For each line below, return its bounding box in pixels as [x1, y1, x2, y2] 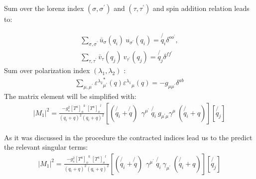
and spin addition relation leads [152, 3, 250, 13]
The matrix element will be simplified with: [4, 90, 136, 101]
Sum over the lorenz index [4, 3, 84, 13]
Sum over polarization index [4, 65, 90, 75]
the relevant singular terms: [4, 142, 88, 152]
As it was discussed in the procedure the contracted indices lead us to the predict [4, 132, 253, 142]
